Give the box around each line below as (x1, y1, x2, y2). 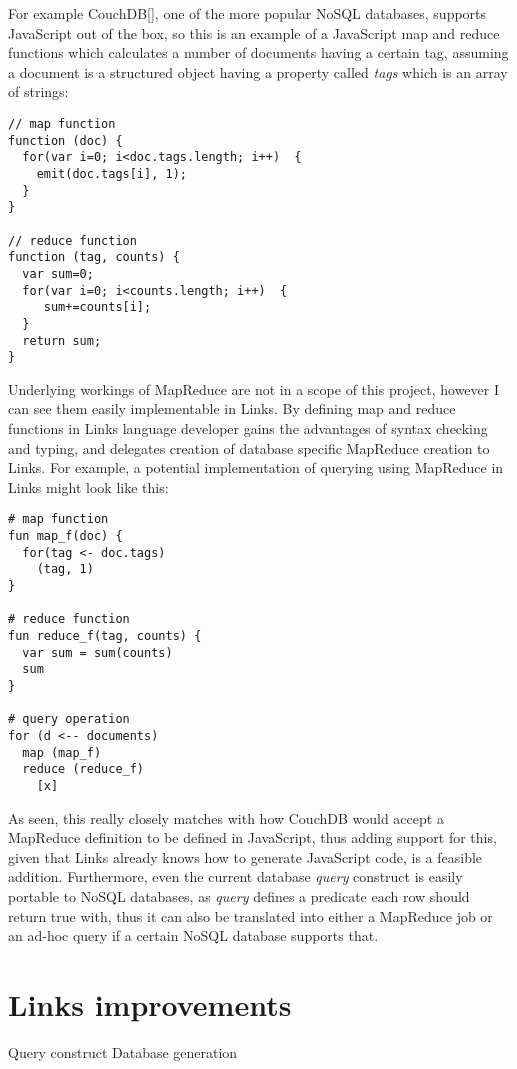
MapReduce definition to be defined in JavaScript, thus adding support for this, (8, 827, 497, 848)
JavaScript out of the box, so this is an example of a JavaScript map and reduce (8, 22, 500, 43)
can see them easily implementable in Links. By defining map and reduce (8, 398, 456, 419)
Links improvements (8, 983, 292, 1024)
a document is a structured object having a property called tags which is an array (8, 61, 508, 82)
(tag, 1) (36, 562, 94, 577)
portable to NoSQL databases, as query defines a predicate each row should (8, 885, 470, 906)
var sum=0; (22, 266, 94, 281)
